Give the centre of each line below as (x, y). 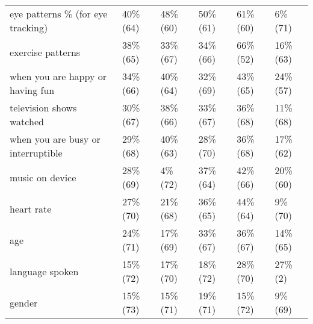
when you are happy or (58, 76)
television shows (43, 107)
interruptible (36, 153)
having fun (32, 90)
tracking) (29, 27)
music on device (43, 177)
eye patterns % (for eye (59, 14)
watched (27, 121)
